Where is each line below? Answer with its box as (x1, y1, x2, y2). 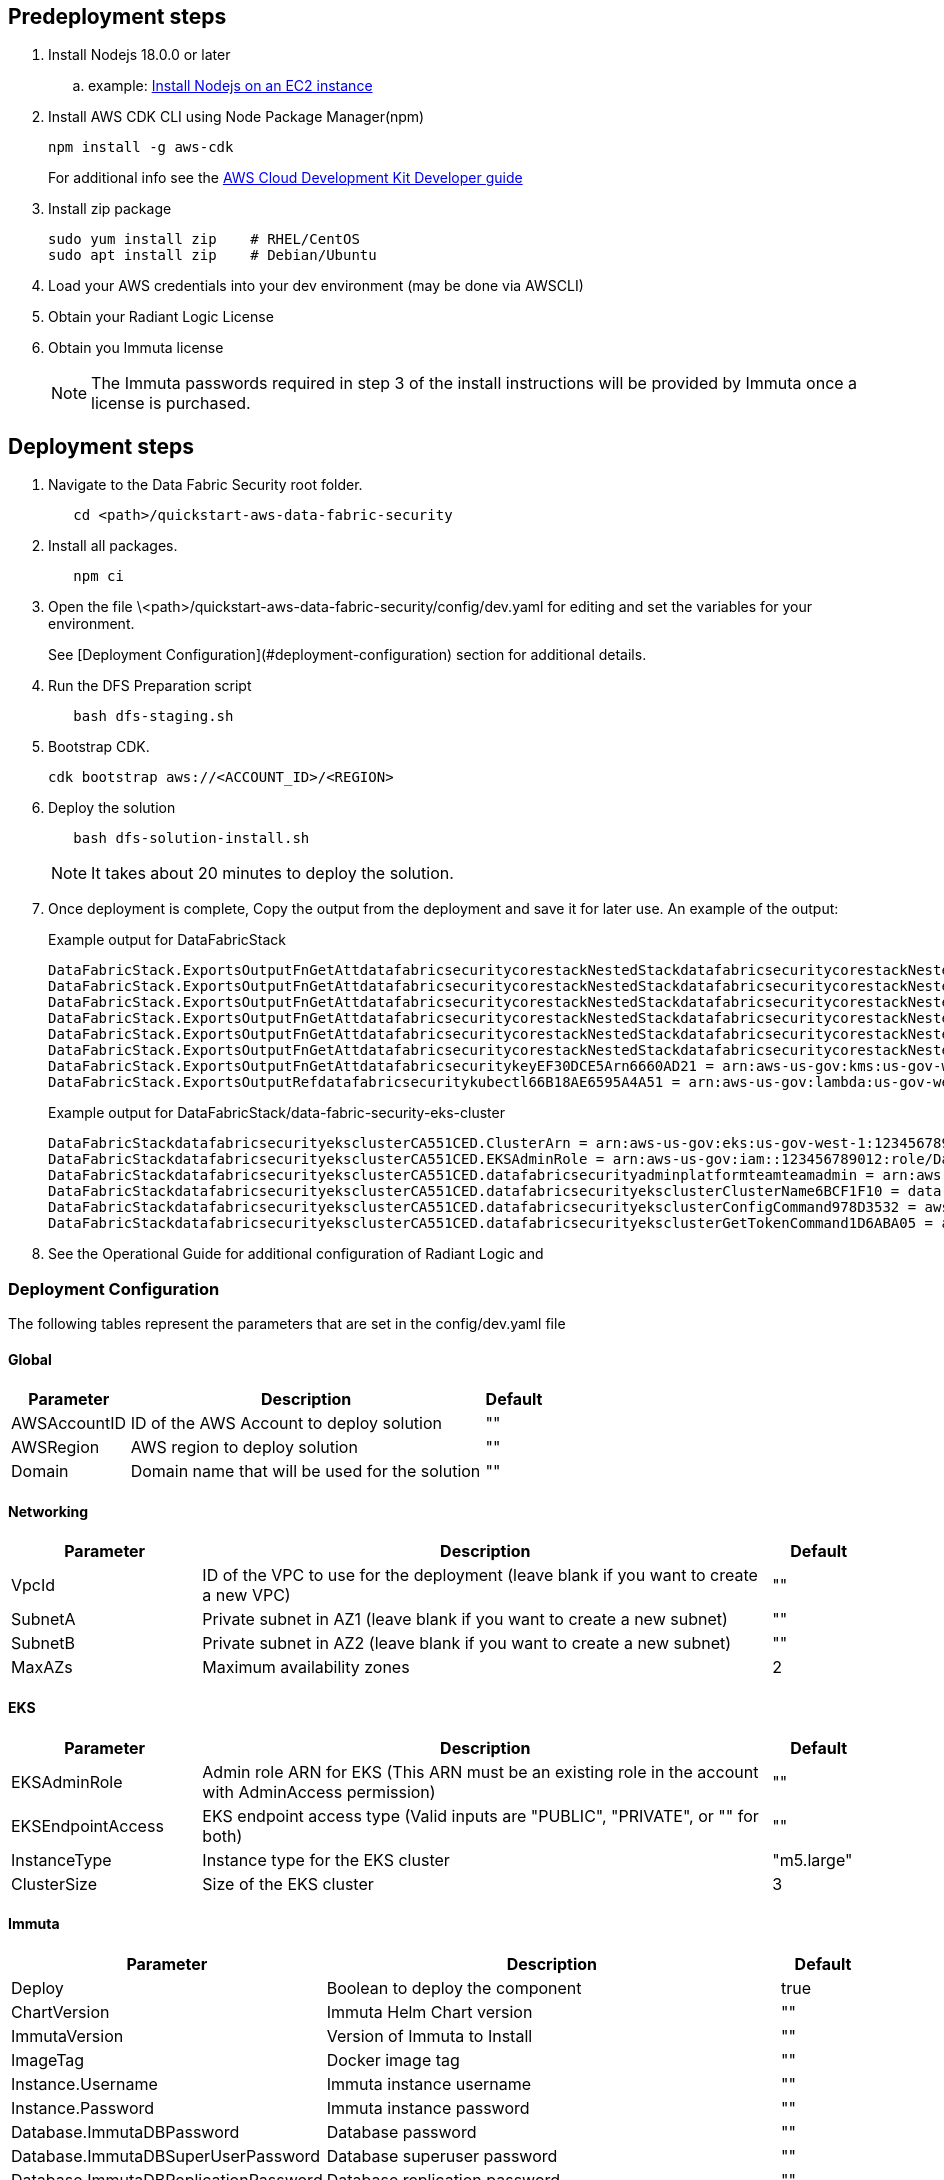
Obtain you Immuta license (48, 339, 224, 357)
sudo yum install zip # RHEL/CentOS (48, 231, 360, 248)
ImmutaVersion (11, 2025, 124, 2046)
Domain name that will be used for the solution (130, 1461, 481, 1482)
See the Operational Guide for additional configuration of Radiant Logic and (48, 1245, 544, 1263)
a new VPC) (202, 1585, 291, 1606)
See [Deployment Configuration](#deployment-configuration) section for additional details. (48, 646, 647, 664)
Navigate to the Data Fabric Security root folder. (48, 476, 363, 494)
